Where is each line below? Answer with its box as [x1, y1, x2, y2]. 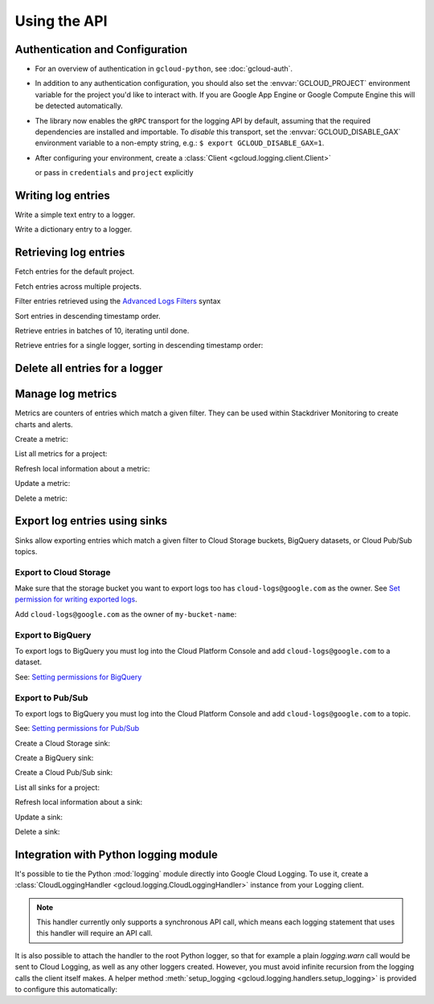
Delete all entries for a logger [14, 361, 163, 375]
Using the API [14, 12, 108, 30]
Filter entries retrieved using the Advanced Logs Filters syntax [14, 296, 221, 306]
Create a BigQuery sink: [14, 753, 94, 763]
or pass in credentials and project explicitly [35, 168, 194, 178]
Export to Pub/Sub [14, 692, 88, 703]
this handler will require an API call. [36, 928, 153, 938]
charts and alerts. [14, 419, 73, 429]
